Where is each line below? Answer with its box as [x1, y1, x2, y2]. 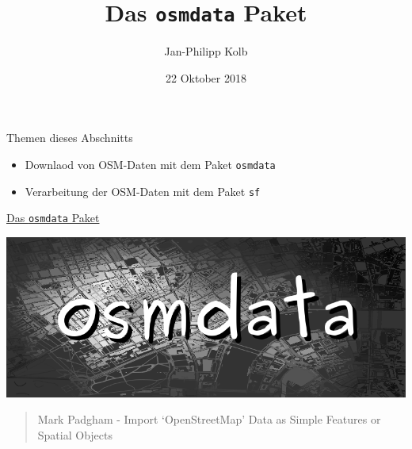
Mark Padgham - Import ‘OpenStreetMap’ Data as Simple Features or [37, 411, 381, 428]
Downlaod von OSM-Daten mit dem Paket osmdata [25, 156, 276, 173]
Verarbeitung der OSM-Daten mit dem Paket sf [25, 182, 261, 199]
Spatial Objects [37, 426, 113, 443]
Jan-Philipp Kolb [164, 43, 248, 59]
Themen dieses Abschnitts [6, 129, 133, 146]
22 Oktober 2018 [166, 69, 246, 86]
